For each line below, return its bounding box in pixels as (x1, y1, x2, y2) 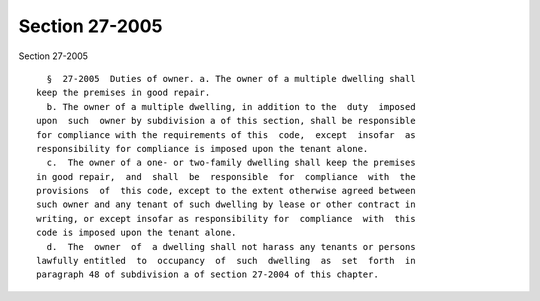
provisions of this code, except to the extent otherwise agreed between (36, 185, 416, 197)
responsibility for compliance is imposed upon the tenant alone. (36, 143, 369, 154)
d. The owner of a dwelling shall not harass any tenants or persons (46, 241, 416, 252)
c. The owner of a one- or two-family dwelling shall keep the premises (46, 157, 416, 169)
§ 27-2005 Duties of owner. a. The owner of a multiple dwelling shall (46, 73, 416, 84)
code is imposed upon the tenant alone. (36, 227, 237, 239)
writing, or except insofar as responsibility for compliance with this (36, 213, 416, 224)
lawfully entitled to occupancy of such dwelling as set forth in (36, 255, 416, 267)
